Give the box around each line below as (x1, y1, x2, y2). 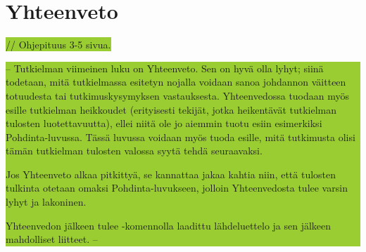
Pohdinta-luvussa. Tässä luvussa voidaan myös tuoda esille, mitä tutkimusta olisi (6, 129, 355, 144)
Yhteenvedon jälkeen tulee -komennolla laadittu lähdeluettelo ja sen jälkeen (6, 218, 332, 232)
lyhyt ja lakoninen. (6, 194, 87, 209)
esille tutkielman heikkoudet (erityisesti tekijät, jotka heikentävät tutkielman (6, 102, 337, 117)
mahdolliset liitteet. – (6, 232, 98, 246)
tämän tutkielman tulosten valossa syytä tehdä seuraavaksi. (6, 143, 263, 158)
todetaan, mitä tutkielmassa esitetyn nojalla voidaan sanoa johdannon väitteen (6, 74, 346, 89)
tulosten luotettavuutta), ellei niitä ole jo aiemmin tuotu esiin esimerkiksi (6, 116, 322, 131)
